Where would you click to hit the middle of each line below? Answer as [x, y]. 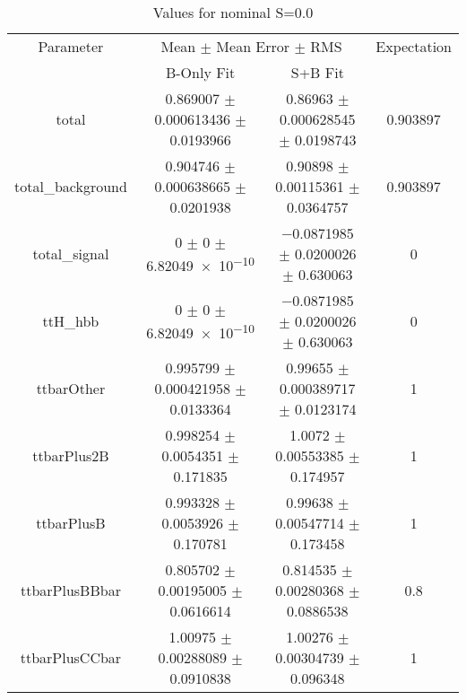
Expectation [414, 46]
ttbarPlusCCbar [71, 657]
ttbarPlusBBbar [70, 590]
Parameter [71, 46]
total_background [71, 186]
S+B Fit [317, 72]
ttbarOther [71, 388]
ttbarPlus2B [71, 455]
